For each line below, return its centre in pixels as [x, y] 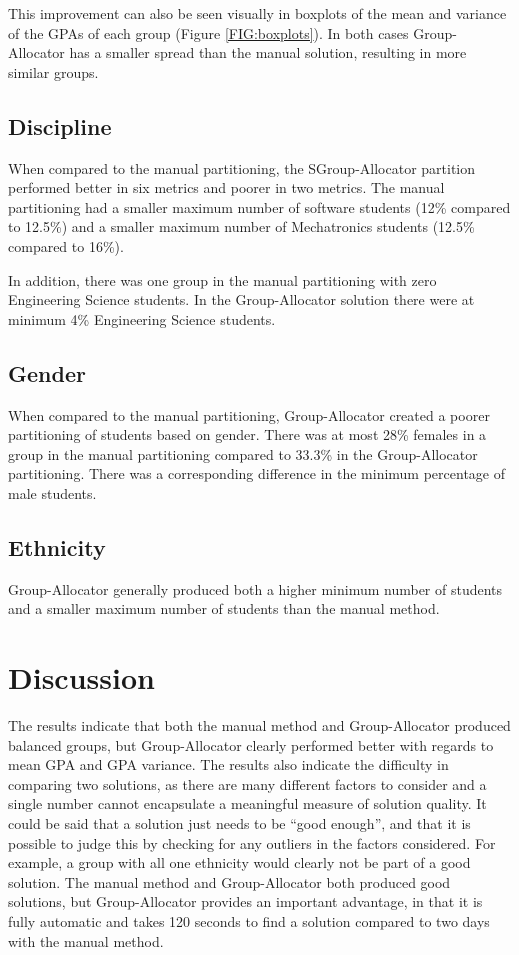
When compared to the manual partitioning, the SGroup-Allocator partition [242, 167]
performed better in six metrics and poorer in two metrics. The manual [226, 187]
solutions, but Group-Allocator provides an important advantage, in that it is [245, 901]
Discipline [60, 125]
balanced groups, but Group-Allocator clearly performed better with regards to [251, 744]
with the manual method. [86, 940]
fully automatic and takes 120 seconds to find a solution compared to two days [249, 920]
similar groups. [53, 71]
